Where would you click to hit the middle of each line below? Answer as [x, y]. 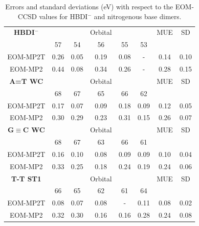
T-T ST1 [26, 178]
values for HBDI [63, 16]
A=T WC [26, 81]
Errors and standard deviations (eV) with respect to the [89, 6]
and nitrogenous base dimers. [138, 16]
